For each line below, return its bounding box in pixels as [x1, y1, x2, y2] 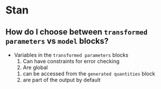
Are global [22, 64, 48, 71]
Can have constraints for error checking [22, 58, 120, 64]
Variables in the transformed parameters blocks [14, 52, 129, 59]
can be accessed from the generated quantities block [22, 70, 155, 77]
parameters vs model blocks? [5, 36, 109, 46]
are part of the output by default [22, 77, 101, 83]
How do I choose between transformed [5, 27, 148, 37]
